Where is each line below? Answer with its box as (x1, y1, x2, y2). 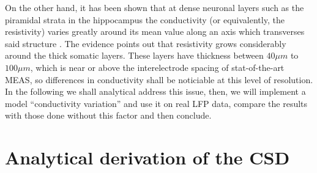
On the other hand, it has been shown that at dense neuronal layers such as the (5, 1, 304, 13)
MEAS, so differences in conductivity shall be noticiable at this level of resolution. (5, 73, 313, 86)
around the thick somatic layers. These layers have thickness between (5, 49, 264, 62)
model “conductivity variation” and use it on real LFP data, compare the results (5, 97, 308, 109)
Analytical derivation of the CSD (5, 145, 290, 170)
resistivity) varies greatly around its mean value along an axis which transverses (5, 25, 305, 38)
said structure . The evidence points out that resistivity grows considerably (5, 37, 286, 50)
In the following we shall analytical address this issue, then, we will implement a (5, 85, 306, 98)
